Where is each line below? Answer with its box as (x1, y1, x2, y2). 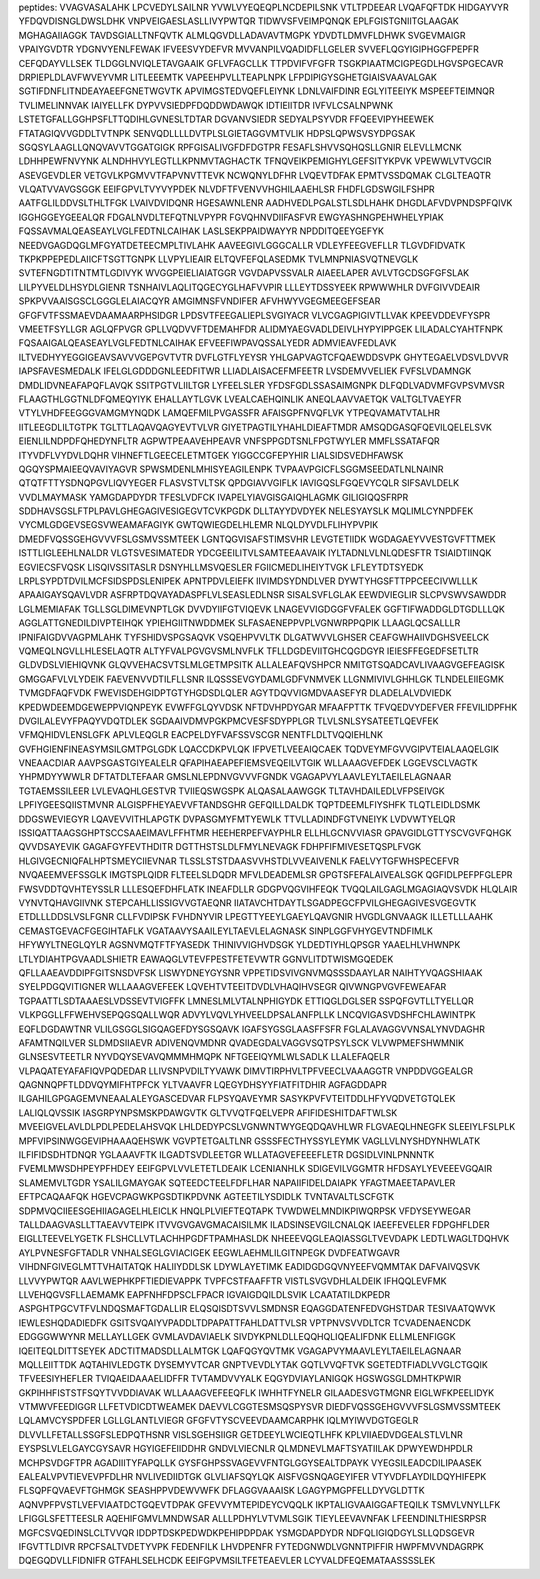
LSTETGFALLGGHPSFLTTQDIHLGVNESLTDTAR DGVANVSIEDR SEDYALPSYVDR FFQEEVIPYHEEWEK (18, 113, 435, 125)
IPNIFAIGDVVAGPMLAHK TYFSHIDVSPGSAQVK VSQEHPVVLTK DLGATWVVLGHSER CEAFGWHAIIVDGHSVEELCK (18, 631, 490, 643)
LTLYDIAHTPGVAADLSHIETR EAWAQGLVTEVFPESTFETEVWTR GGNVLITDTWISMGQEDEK (18, 953, 394, 965)
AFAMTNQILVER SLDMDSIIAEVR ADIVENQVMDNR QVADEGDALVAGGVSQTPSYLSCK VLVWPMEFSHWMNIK (18, 1036, 465, 1049)
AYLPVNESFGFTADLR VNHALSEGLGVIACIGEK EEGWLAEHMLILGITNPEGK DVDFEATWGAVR (18, 1246, 400, 1259)
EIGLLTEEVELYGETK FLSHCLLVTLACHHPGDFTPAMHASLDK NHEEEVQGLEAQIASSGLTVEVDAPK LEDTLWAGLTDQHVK (18, 1233, 510, 1245)
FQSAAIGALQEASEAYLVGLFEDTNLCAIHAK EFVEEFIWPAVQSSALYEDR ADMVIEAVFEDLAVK (18, 337, 397, 349)
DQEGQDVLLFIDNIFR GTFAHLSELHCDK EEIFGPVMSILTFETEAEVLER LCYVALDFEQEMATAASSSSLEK (18, 1555, 436, 1567)
